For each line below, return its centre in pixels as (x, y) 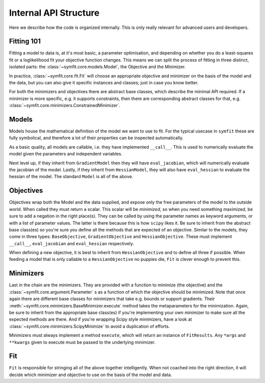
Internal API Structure (54, 13)
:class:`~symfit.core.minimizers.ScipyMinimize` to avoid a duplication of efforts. (90, 326)
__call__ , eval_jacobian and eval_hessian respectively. (72, 243)
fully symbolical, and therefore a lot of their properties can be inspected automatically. (96, 138)
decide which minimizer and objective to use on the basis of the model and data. (91, 375)
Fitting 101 (25, 41)
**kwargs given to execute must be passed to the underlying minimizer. (82, 342)
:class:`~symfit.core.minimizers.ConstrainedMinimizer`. (65, 105)
